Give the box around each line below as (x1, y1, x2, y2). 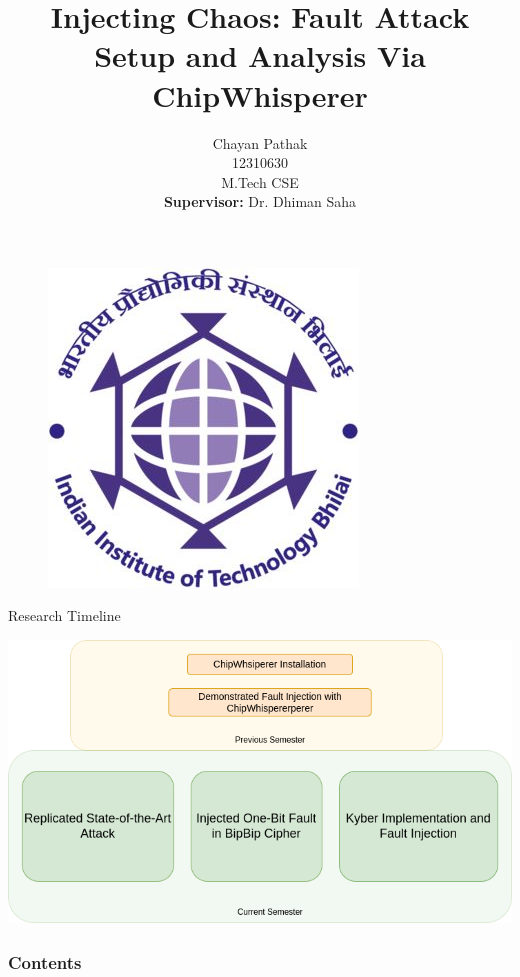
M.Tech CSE (221, 171, 299, 192)
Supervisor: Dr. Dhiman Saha (163, 191, 357, 212)
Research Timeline (8, 605, 121, 626)
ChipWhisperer (152, 74, 368, 115)
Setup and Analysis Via (94, 35, 426, 76)
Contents (8, 949, 82, 974)
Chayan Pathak (212, 132, 308, 153)
